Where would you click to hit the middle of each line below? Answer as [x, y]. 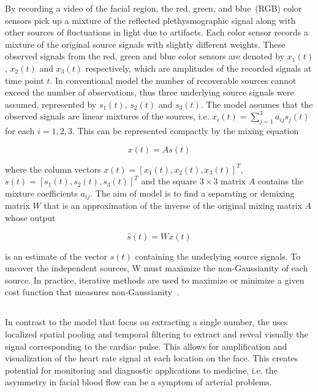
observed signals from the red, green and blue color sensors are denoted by [145, 56]
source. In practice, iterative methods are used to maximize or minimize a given [155, 280]
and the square [169, 181]
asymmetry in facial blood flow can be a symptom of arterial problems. [138, 382]
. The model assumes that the [257, 104]
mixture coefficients [41, 193]
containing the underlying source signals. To [218, 256]
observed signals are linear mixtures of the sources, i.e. [107, 116]
